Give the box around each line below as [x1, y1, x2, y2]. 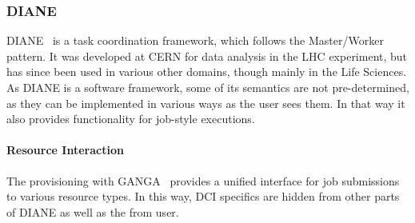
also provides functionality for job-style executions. [6, 110, 255, 127]
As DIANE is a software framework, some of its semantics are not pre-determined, [6, 79, 409, 95]
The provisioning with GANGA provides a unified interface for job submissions [6, 172, 400, 189]
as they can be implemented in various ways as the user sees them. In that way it [6, 94, 405, 111]
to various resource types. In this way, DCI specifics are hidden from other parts [6, 188, 400, 205]
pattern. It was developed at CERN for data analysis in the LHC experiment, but [6, 47, 408, 64]
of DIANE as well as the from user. [6, 203, 179, 220]
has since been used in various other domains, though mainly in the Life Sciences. [6, 63, 407, 80]
